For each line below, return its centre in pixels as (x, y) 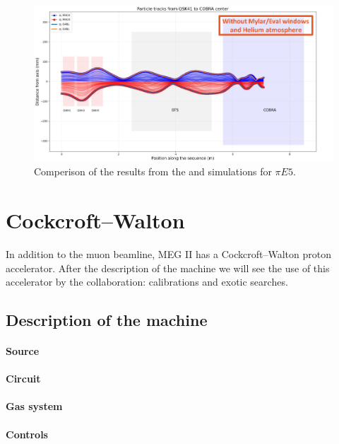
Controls (27, 434)
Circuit (23, 379)
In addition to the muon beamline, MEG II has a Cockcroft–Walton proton (168, 253)
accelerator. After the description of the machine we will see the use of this (168, 268)
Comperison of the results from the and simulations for (153, 171)
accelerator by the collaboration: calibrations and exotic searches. (147, 282)
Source (23, 351)
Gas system (34, 406)
